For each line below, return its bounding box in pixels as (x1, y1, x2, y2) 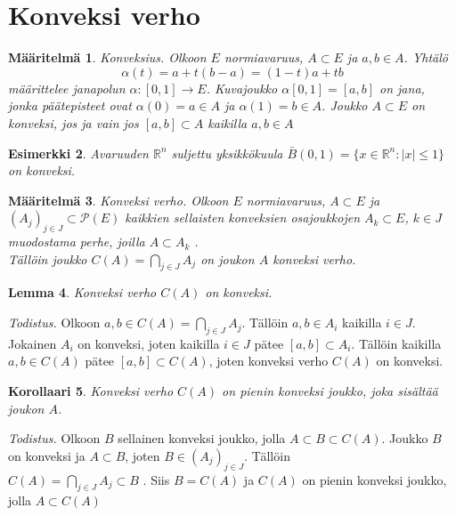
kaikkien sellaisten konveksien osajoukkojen (125, 208, 361, 227)
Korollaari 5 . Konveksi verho (8, 382, 174, 400)
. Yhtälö (403, 48, 448, 67)
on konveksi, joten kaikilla (77, 334, 220, 352)
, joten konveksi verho (208, 351, 329, 370)
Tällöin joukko (8, 249, 87, 268)
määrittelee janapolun (8, 78, 126, 97)
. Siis (142, 470, 170, 488)
